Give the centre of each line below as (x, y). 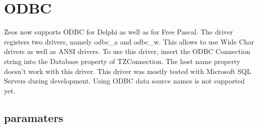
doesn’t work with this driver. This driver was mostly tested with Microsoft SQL (128, 71)
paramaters (34, 117)
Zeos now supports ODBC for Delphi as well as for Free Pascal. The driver (118, 32)
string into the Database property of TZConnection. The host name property (122, 61)
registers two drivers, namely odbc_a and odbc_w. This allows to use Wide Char (129, 41)
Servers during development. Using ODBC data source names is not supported (124, 81)
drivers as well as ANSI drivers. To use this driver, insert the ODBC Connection (127, 51)
